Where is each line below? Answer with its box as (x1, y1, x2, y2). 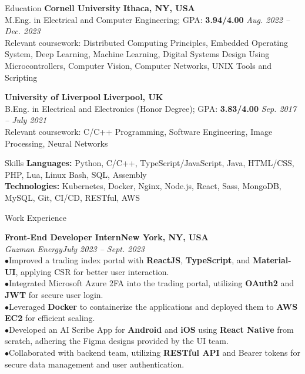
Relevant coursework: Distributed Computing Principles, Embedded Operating (5, 36, 288, 48)
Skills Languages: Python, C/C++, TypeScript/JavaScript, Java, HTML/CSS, (5, 157, 294, 169)
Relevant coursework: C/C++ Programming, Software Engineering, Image (5, 125, 273, 137)
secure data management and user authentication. (5, 358, 185, 370)
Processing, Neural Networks (5, 137, 108, 149)
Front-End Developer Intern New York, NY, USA (5, 231, 209, 243)
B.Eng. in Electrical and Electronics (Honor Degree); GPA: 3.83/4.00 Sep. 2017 (5, 102, 297, 114)
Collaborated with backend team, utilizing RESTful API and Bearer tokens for (9, 346, 301, 359)
